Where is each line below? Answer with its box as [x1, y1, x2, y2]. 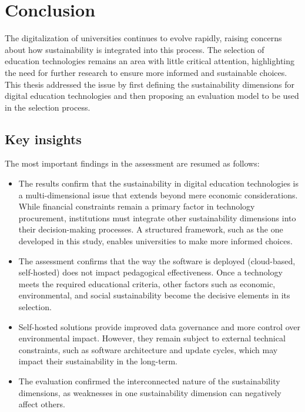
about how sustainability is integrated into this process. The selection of [5, 43, 264, 55]
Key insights [5, 129, 82, 148]
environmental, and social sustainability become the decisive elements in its [18, 289, 290, 301]
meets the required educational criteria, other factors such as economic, [18, 277, 276, 290]
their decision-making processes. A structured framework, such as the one [18, 223, 283, 235]
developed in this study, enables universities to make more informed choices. [18, 235, 293, 247]
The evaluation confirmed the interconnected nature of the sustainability [18, 374, 280, 387]
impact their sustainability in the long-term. [18, 355, 177, 367]
